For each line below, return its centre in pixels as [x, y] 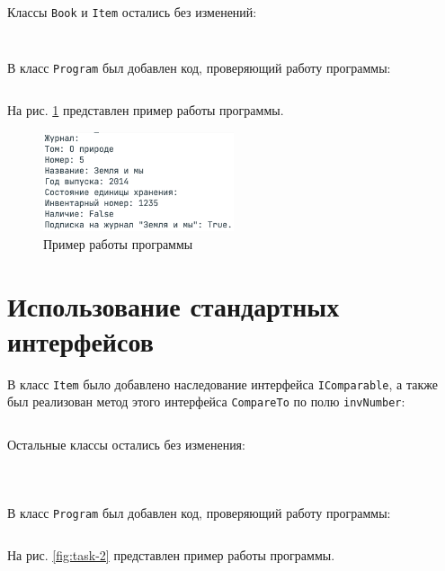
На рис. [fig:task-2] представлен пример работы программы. [171, 555]
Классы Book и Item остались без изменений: [132, 12]
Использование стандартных [174, 305]
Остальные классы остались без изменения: [126, 445]
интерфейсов [80, 340]
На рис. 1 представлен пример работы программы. [146, 110]
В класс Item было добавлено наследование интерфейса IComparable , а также [222, 384]
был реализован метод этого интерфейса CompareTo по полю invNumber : [206, 401]
